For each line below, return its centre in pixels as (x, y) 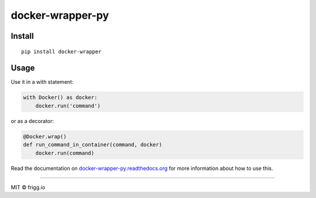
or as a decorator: (32, 121)
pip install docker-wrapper (61, 52)
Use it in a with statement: (42, 82)
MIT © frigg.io (28, 187)
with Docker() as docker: (60, 98)
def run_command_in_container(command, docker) (92, 145)
